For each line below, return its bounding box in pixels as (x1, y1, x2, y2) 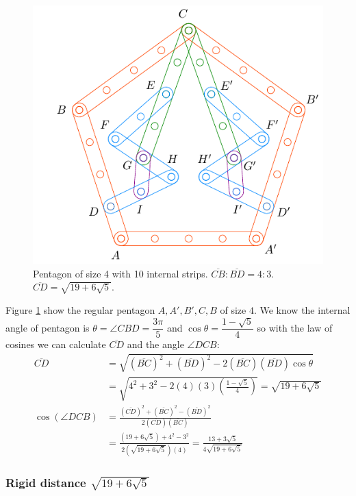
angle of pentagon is (5, 320, 90, 334)
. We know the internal (253, 302, 351, 317)
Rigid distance (5, 473, 86, 491)
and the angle (127, 337, 184, 351)
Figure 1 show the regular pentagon (5, 302, 155, 317)
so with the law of (257, 320, 333, 334)
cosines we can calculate (5, 337, 106, 351)
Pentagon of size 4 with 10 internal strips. (33, 266, 208, 280)
